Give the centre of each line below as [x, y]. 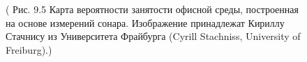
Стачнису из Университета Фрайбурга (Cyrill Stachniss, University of [153, 36]
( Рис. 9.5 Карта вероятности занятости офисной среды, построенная [152, 9]
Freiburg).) [29, 49]
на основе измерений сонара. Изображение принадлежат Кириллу [145, 22]
